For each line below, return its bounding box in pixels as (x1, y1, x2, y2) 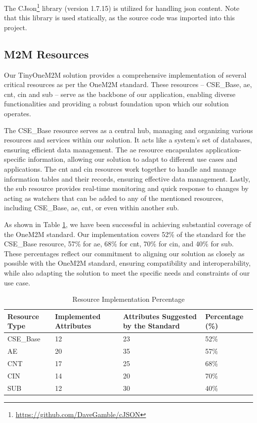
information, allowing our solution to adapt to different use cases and (28, 154, 238, 164)
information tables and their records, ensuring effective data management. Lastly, (4, 173, 251, 184)
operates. (4, 108, 31, 119)
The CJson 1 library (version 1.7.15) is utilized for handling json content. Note (4, 1, 240, 13)
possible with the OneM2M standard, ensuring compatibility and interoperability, (4, 258, 251, 268)
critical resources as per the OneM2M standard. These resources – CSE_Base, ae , (4, 79, 252, 90)
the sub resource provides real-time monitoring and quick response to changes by (4, 183, 249, 193)
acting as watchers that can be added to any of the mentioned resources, (4, 192, 224, 203)
